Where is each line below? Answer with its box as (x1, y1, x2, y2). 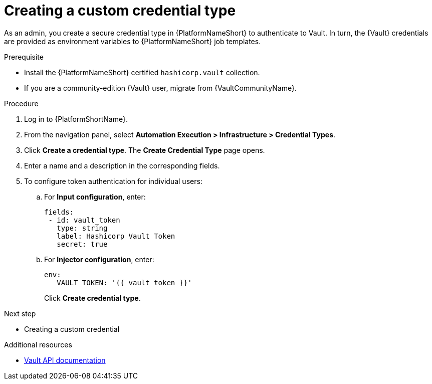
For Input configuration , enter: (44, 192, 146, 201)
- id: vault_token (48, 216, 120, 224)
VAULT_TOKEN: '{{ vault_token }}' (57, 278, 192, 287)
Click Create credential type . (44, 293, 141, 302)
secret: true (57, 240, 108, 248)
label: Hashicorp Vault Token (57, 232, 175, 240)
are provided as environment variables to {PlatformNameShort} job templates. (4, 37, 261, 46)
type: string (57, 224, 108, 232)
